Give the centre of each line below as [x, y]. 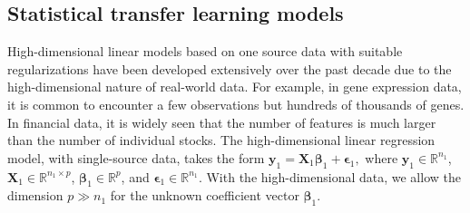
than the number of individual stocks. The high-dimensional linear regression [221, 140]
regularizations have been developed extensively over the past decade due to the [230, 68]
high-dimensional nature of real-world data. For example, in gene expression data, [235, 87]
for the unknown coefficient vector [205, 195]
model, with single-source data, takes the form [136, 157]
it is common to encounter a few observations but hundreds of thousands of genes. [236, 104]
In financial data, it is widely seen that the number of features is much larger [222, 122]
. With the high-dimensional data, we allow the [329, 176]
